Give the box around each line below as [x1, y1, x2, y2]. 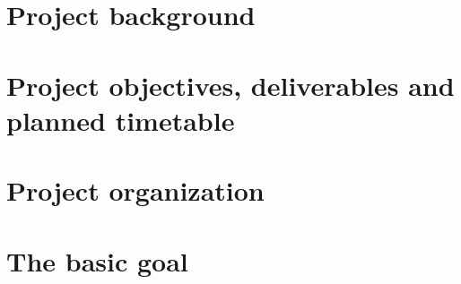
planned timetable [6, 101, 235, 138]
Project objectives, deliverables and [6, 66, 455, 103]
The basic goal [6, 242, 188, 279]
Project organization [6, 172, 265, 209]
